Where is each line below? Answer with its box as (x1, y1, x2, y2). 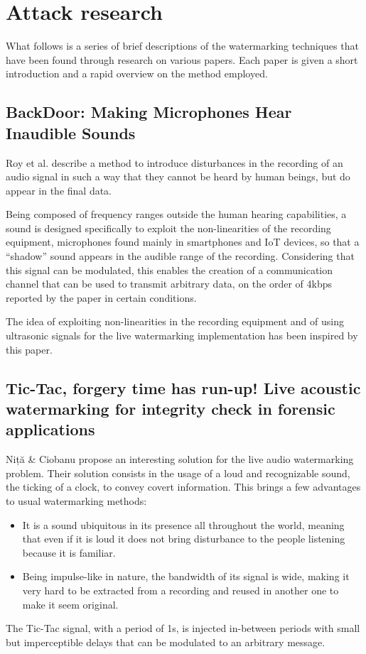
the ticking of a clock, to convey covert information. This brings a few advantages (6, 479, 361, 494)
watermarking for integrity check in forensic (6, 398, 335, 419)
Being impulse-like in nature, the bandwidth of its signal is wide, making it (22, 569, 350, 584)
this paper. (6, 342, 53, 356)
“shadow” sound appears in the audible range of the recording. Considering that (6, 249, 355, 263)
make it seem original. (22, 596, 119, 611)
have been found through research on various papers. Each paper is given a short (6, 52, 358, 67)
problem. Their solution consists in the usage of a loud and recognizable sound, (6, 465, 350, 480)
